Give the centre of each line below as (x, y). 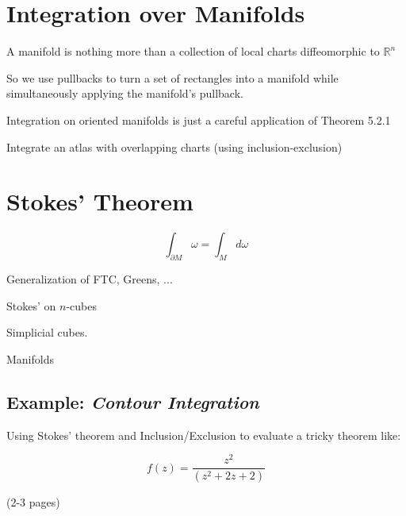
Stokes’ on (31, 305)
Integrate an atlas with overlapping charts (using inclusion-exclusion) (174, 146)
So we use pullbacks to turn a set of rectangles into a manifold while (172, 77)
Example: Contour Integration (133, 401)
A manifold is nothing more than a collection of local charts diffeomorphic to (193, 51)
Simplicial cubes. (47, 332)
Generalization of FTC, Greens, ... (90, 279)
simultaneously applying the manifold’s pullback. (125, 93)
